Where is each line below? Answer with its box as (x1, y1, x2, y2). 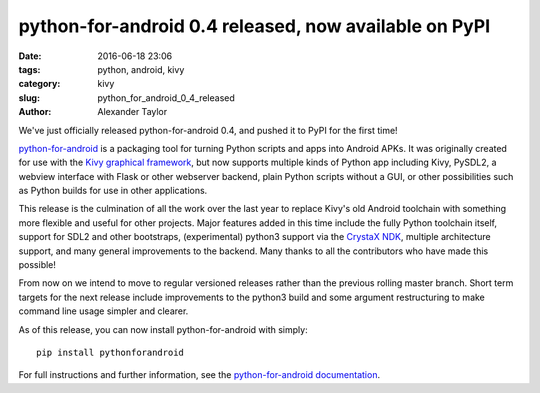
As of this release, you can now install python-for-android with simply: (18, 323, 309, 335)
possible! (18, 259, 57, 271)
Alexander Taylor (97, 106, 168, 118)
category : (18, 78, 61, 90)
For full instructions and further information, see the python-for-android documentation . (18, 369, 380, 381)
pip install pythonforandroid (36, 346, 185, 358)
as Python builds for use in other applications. (18, 185, 208, 197)
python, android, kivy (97, 63, 185, 75)
